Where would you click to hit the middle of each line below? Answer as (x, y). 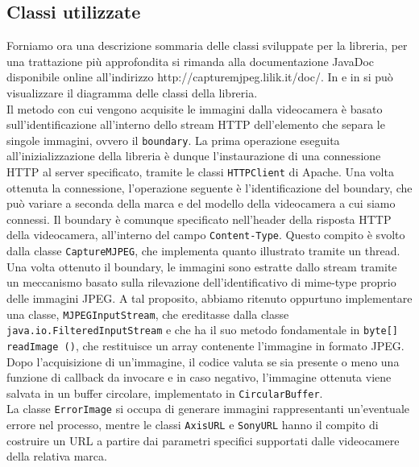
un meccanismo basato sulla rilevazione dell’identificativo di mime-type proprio (201, 282)
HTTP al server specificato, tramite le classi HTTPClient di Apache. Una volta (200, 172)
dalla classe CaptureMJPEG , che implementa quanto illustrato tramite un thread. (203, 251)
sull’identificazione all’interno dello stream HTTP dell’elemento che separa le (196, 124)
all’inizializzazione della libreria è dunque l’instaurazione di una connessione (194, 156)
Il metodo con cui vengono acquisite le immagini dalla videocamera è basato (195, 108)
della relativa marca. (57, 456)
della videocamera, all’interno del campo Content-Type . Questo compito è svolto (206, 235)
